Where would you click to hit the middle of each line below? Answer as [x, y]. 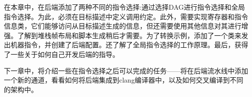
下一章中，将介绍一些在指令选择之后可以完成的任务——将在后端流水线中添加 [126, 70]
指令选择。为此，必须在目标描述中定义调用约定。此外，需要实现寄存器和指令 [126, 16]
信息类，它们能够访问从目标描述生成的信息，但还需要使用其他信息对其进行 [123, 26]
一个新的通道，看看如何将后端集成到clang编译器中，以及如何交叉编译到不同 [124, 80]
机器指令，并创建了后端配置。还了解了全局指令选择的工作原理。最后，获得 [129, 45]
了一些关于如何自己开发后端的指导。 [62, 54]
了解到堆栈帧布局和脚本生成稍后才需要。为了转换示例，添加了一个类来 [129, 35]
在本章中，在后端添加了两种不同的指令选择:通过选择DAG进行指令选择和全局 [125, 7]
